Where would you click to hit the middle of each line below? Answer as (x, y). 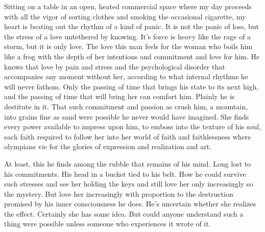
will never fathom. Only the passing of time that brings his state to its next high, (131, 86)
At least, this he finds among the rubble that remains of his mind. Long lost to (128, 163)
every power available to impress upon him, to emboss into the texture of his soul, (133, 126)
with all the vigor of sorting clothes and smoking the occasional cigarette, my (125, 16)
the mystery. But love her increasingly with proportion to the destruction (119, 193)
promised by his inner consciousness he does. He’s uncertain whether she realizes (130, 204)
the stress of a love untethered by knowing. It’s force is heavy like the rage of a (128, 36)
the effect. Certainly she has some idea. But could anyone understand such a (124, 213)
